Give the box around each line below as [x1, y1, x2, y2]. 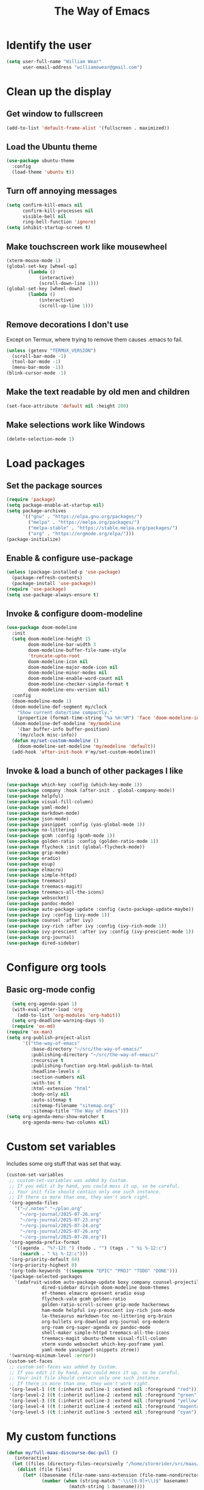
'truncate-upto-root [28, 653, 80, 659]
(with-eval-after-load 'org [12, 1006, 83, 1012]
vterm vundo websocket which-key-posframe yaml [41, 1341, 165, 1347]
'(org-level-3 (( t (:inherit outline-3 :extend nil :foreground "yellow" [8, 1398, 200, 1404]
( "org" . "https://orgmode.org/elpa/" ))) [28, 530, 135, 537]
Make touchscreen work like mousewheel [6, 241, 167, 252]
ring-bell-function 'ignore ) [22, 219, 97, 225]
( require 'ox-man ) [6, 1029, 53, 1035]
